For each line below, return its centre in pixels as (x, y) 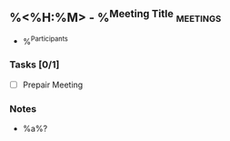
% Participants (45, 40)
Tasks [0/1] (35, 65)
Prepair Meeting (53, 85)
